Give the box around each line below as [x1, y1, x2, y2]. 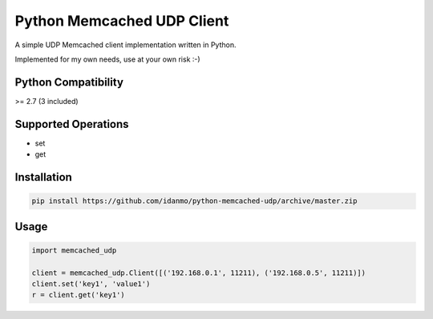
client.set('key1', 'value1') [31, 279, 151, 288]
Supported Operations [14, 117, 129, 131]
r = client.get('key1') [31, 290, 126, 300]
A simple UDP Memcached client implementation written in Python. [14, 40, 237, 50]
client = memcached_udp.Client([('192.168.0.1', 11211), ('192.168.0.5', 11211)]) [31, 268, 366, 277]
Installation [14, 170, 72, 184]
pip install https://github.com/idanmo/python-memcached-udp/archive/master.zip [31, 197, 358, 205]
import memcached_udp [31, 245, 117, 255]
